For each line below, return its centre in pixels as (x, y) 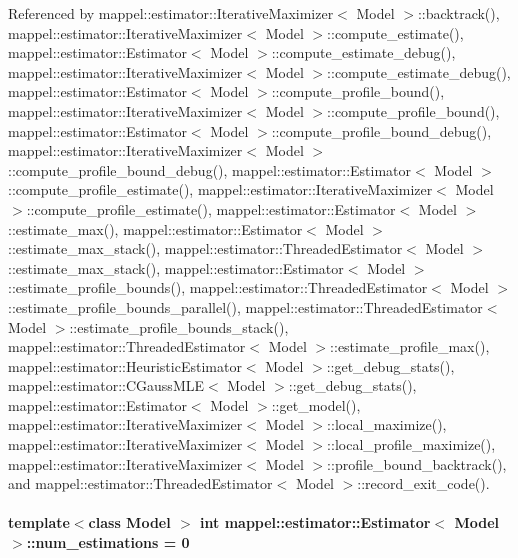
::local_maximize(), (387, 424)
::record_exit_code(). (423, 483)
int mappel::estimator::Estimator (315, 522)
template (39, 522)
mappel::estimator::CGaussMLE (106, 385)
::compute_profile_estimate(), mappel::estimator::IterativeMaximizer (220, 189)
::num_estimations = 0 (108, 542)
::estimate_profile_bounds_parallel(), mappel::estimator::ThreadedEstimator (245, 306)
